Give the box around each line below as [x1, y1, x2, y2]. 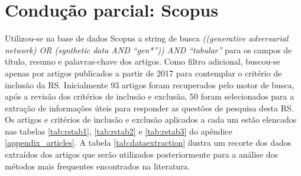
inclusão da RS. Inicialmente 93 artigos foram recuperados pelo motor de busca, [5, 78, 294, 91]
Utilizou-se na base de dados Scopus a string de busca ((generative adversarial [5, 32, 289, 44]
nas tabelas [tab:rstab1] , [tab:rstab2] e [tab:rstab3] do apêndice [5, 124, 232, 137]
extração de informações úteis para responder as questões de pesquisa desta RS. [5, 101, 294, 114]
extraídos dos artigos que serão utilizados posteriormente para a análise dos [5, 148, 279, 161]
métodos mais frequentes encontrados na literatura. [5, 159, 190, 172]
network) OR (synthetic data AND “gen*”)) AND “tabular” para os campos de [5, 43, 292, 56]
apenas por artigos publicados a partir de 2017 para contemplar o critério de [5, 66, 282, 79]
